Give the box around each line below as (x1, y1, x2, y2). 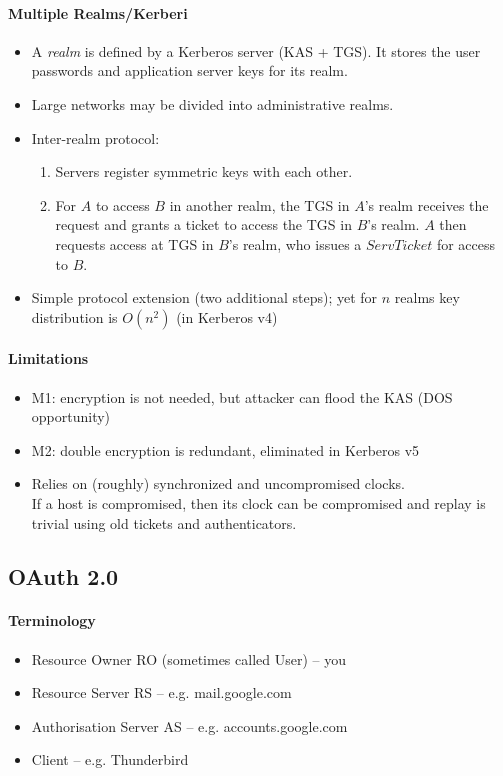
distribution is (31, 306, 118, 327)
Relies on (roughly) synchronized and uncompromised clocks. (31, 473, 405, 494)
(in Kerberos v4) (176, 306, 278, 327)
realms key (394, 287, 460, 308)
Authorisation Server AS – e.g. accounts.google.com (31, 715, 348, 736)
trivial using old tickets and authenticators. (31, 512, 297, 533)
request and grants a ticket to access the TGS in (55, 214, 352, 235)
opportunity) (31, 406, 111, 427)
